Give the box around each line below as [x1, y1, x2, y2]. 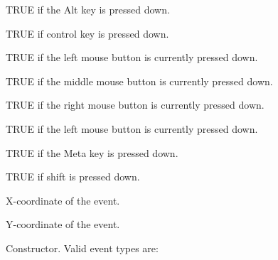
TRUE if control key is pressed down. [6, 26, 169, 40]
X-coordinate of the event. [6, 193, 120, 207]
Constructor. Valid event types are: [6, 240, 159, 255]
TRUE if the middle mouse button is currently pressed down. [6, 73, 273, 88]
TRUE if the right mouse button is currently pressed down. [6, 97, 264, 112]
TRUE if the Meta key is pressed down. [6, 145, 178, 160]
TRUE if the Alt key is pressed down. [6, 2, 170, 16]
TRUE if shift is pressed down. [6, 169, 140, 184]
